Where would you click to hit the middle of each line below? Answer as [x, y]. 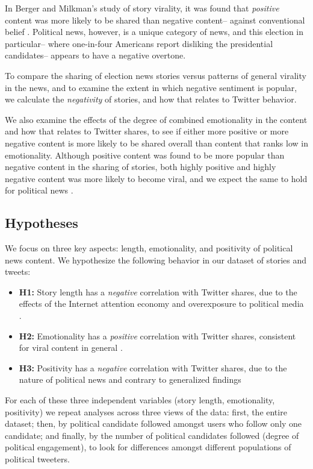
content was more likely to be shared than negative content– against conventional [155, 20]
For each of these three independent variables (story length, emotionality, [140, 400]
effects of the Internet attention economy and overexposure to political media [161, 304]
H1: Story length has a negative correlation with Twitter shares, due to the [158, 291]
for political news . [39, 190]
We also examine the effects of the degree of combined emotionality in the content [156, 119]
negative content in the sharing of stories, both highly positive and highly [141, 167]
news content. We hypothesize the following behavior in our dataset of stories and [156, 260]
